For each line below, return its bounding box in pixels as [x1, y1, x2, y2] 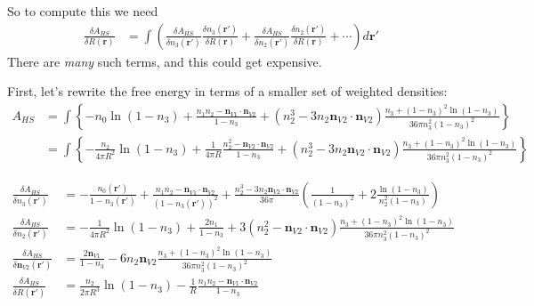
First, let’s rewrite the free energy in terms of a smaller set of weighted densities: [7, 82, 448, 101]
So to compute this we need [7, 2, 158, 20]
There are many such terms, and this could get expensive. [7, 52, 322, 70]
